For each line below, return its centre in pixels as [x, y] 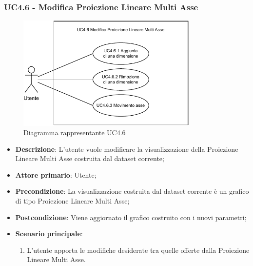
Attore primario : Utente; [56, 174]
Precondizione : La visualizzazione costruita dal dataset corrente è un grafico [132, 191]
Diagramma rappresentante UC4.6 [75, 133]
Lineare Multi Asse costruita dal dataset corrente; [90, 158]
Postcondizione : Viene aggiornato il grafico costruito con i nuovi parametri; [131, 217]
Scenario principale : [49, 234]
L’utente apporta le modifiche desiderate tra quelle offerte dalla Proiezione [138, 250]
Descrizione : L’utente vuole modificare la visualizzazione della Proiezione [127, 149]
